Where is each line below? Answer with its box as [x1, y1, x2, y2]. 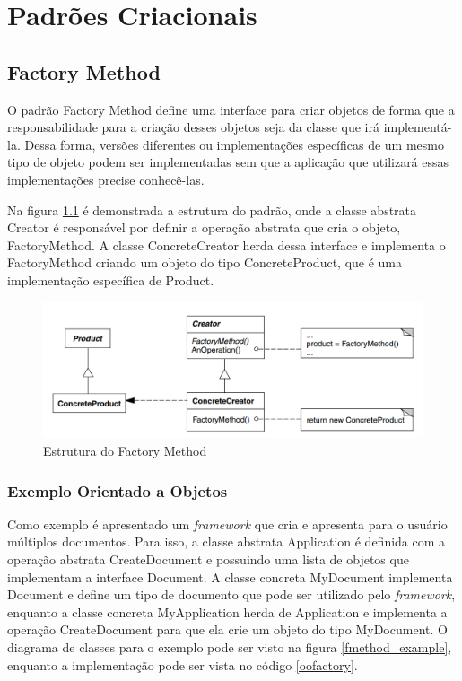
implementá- [383, 118, 452, 136]
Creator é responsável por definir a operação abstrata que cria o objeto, [7, 218, 401, 237]
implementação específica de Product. [7, 270, 214, 289]
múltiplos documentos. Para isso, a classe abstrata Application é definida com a [7, 532, 446, 551]
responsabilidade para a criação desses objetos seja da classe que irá [7, 118, 379, 136]
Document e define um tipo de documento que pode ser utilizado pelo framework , [7, 585, 456, 604]
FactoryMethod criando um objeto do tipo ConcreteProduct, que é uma [7, 253, 403, 272]
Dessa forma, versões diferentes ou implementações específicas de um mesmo [24, 135, 445, 153]
